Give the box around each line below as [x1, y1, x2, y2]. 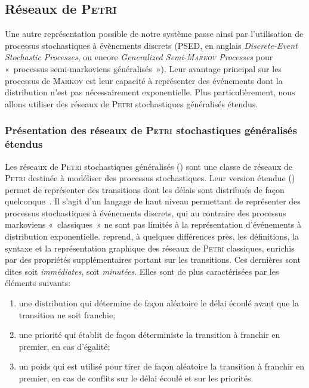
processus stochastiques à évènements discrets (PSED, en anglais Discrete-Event [5, 39, 298, 51]
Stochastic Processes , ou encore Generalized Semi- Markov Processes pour [5, 51, 273, 63]
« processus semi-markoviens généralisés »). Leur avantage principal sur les [5, 62, 282, 75]
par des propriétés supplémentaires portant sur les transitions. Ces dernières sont [5, 253, 301, 266]
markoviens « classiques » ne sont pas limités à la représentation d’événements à [5, 218, 301, 231]
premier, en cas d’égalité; [18, 340, 110, 352]
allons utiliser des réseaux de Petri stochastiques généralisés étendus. [5, 97, 258, 110]
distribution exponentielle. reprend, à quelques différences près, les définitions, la [5, 230, 299, 243]
